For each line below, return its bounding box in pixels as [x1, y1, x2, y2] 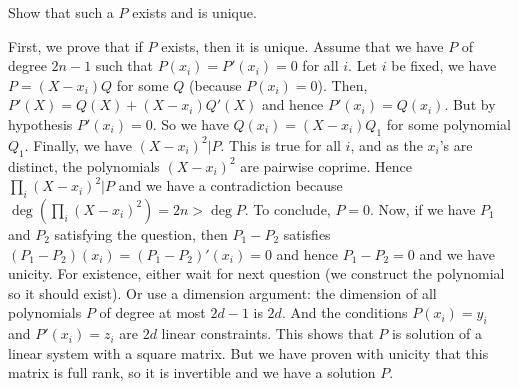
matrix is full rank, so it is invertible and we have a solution [8, 362, 376, 383]
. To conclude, [244, 198, 331, 219]
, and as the [350, 134, 423, 155]
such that [95, 55, 154, 76]
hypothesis [8, 113, 73, 134]
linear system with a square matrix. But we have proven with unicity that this [8, 342, 489, 363]
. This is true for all [220, 134, 341, 155]
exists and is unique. [132, 2, 257, 22]
